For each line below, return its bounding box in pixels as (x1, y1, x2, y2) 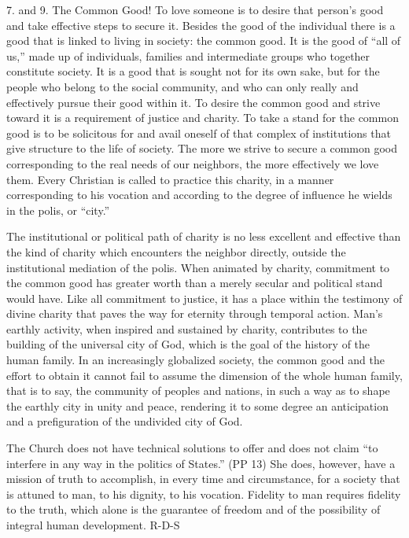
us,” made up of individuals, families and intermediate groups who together (6, 47, 370, 64)
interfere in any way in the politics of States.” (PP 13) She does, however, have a (6, 455, 396, 471)
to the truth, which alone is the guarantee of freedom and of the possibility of (6, 501, 381, 518)
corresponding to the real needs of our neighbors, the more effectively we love (6, 155, 379, 171)
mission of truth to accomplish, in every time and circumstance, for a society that (6, 470, 400, 487)
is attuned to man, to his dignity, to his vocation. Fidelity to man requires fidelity (6, 485, 401, 502)
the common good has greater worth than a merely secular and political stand (6, 275, 383, 291)
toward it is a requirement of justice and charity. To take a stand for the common (6, 109, 399, 126)
